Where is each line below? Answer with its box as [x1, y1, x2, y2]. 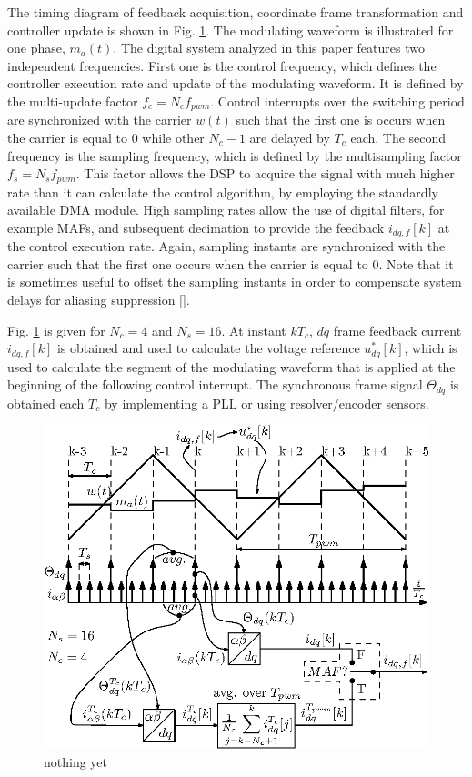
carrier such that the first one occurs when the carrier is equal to [7, 254, 368, 273]
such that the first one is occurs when [236, 110, 446, 129]
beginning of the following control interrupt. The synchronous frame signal [7, 375, 423, 394]
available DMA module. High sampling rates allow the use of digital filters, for [7, 200, 445, 219]
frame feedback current [333, 320, 462, 339]
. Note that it [378, 254, 454, 273]
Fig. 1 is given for [7, 320, 105, 339]
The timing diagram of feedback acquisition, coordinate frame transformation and [7, 3, 464, 21]
